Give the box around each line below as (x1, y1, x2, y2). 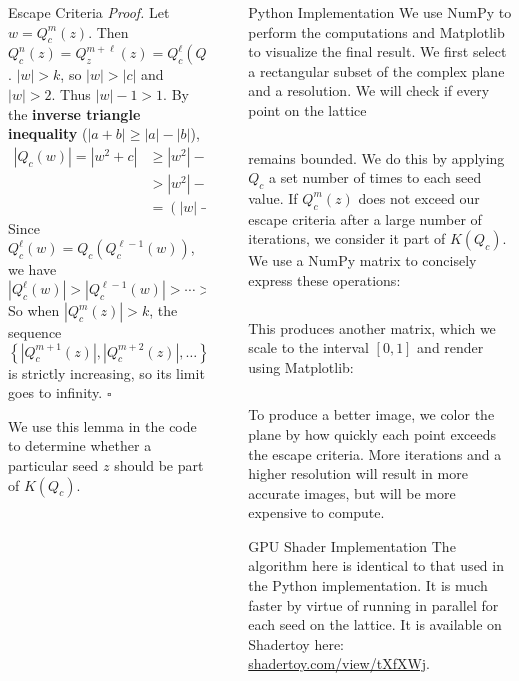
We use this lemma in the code (8, 415, 197, 436)
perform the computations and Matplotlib (248, 21, 505, 42)
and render (417, 337, 484, 358)
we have (8, 259, 57, 280)
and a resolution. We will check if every (248, 80, 490, 101)
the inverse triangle (8, 103, 141, 124)
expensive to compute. (248, 502, 385, 523)
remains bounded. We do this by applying (248, 147, 505, 168)
